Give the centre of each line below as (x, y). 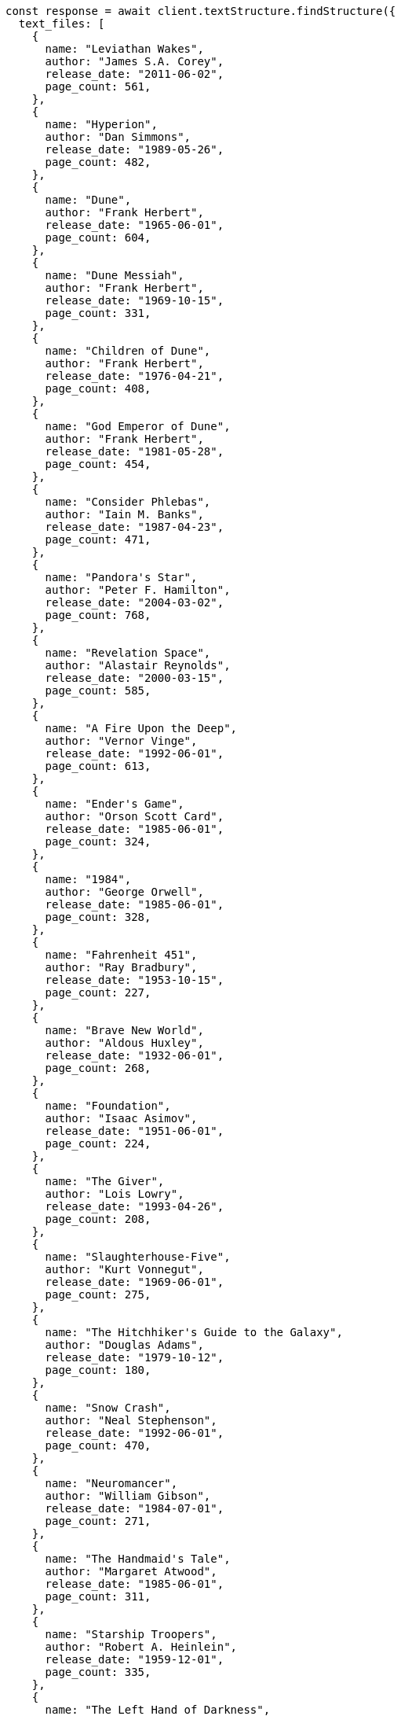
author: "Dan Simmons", (118, 137)
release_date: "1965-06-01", (135, 225)
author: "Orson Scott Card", (135, 816)
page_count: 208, (98, 1219)
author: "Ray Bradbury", (121, 967)
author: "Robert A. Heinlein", (141, 1647)
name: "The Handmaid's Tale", (138, 1559)
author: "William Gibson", (128, 1496)
